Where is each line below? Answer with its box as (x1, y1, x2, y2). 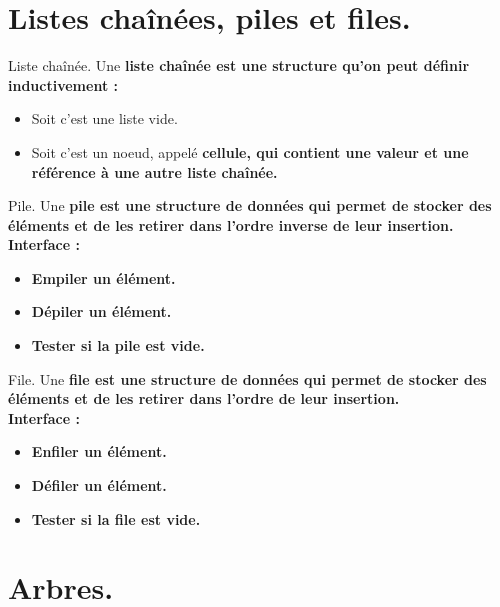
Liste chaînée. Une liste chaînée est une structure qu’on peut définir (8, 55, 470, 76)
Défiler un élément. (31, 475, 167, 496)
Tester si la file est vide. (31, 508, 201, 529)
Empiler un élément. (31, 267, 176, 288)
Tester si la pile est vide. (31, 335, 205, 356)
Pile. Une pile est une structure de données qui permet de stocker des (8, 195, 492, 216)
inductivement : (8, 74, 118, 95)
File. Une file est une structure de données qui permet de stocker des (8, 368, 487, 389)
